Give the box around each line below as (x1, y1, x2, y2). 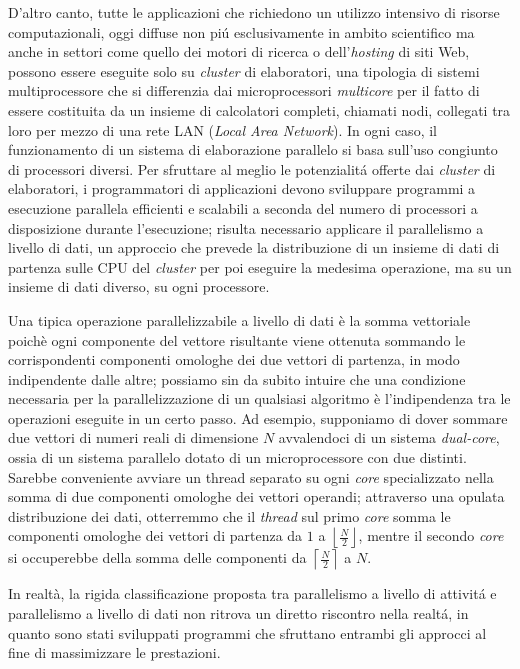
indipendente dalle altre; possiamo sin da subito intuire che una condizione (8, 368, 466, 389)
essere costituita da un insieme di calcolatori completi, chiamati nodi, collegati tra (8, 99, 511, 120)
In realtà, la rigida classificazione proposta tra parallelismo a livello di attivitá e (8, 583, 497, 604)
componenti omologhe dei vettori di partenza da (8, 525, 303, 546)
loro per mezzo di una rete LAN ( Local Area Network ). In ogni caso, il (8, 119, 437, 140)
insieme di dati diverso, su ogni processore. (8, 276, 270, 297)
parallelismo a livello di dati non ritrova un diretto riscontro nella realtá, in (8, 603, 469, 624)
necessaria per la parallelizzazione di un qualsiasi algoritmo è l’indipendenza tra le (8, 388, 511, 409)
